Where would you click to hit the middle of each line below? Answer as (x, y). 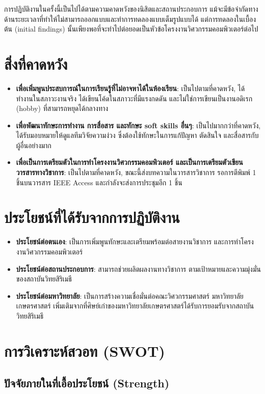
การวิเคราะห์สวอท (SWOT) (85, 350)
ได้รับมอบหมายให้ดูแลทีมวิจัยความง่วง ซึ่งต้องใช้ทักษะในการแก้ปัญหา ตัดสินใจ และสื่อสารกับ (137, 135)
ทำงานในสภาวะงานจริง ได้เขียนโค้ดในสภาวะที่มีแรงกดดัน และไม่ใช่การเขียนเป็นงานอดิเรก (134, 98)
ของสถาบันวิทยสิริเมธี (44, 279)
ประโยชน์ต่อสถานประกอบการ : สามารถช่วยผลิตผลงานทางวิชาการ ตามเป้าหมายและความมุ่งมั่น (138, 269)
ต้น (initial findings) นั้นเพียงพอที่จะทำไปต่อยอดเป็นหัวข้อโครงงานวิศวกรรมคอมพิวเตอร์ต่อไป (131, 29)
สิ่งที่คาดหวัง (36, 63)
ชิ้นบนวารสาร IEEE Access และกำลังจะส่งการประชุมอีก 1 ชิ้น (99, 182)
